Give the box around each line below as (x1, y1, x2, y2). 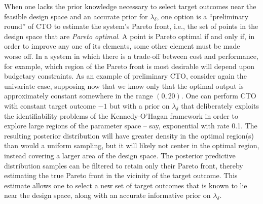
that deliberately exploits (181, 100, 259, 111)
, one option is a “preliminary (157, 11, 249, 21)
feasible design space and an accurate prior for (4, 11, 148, 21)
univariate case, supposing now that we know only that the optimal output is (4, 80, 244, 91)
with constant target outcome (4, 100, 96, 111)
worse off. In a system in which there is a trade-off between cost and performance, (4, 50, 258, 61)
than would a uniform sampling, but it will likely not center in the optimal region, (4, 140, 259, 151)
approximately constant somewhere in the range (4, 90, 153, 101)
